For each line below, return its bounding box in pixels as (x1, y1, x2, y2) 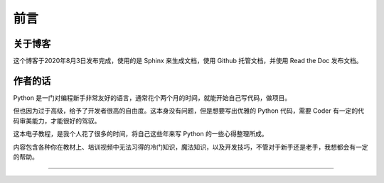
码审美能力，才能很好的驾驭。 (13, 116, 101, 125)
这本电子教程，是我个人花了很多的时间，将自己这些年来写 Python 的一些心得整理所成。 (13, 130, 268, 138)
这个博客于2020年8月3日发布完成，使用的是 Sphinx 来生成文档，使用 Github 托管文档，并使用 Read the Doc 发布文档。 (13, 57, 363, 65)
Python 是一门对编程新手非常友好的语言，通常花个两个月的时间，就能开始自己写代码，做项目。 (13, 93, 292, 102)
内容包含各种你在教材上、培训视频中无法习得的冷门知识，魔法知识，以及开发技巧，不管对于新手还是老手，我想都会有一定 (13, 143, 368, 151)
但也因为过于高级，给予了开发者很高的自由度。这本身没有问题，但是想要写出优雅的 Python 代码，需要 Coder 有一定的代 (13, 106, 364, 115)
